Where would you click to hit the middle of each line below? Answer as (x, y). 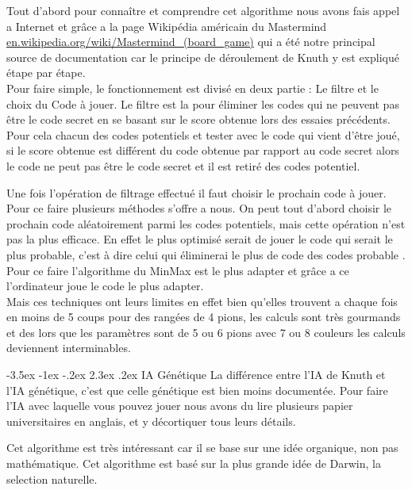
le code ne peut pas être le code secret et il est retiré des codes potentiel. (183, 165)
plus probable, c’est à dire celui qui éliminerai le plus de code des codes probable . (206, 254)
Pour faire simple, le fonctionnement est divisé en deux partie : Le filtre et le (193, 88)
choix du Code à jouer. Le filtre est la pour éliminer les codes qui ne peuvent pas (203, 103)
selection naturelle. (52, 479)
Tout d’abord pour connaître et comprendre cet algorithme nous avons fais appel (203, 10)
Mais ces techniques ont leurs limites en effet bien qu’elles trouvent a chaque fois (202, 301)
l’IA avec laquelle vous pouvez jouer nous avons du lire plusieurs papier (180, 406)
